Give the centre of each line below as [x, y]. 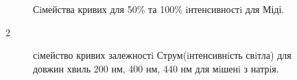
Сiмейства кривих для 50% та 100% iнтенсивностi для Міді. [159, 9]
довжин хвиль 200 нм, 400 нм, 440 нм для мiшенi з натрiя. [156, 68]
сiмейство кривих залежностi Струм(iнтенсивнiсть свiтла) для [162, 55]
